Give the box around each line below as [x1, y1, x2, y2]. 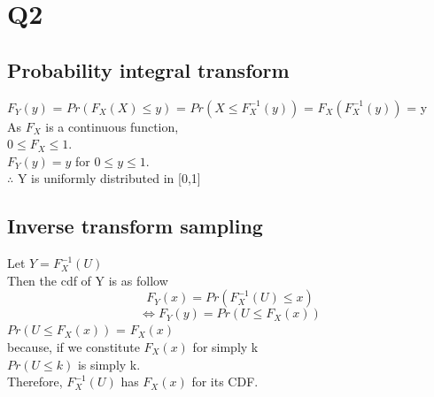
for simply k [192, 337, 259, 355]
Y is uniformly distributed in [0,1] [17, 169, 201, 187]
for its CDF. [191, 372, 259, 391]
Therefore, [7, 372, 63, 391]
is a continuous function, [45, 117, 179, 135]
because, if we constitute [7, 337, 140, 355]
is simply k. [77, 355, 141, 373]
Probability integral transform [7, 56, 290, 83]
